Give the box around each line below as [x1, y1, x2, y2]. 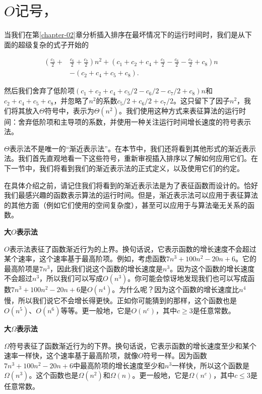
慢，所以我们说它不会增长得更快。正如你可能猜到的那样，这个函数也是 [4, 295, 237, 306]
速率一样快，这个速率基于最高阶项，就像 [4, 350, 138, 361]
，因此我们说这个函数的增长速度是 [50, 263, 163, 273]
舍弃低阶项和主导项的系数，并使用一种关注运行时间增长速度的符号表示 [18, 116, 251, 127]
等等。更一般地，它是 [60, 305, 132, 315]
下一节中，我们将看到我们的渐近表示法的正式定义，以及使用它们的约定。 [4, 163, 244, 174]
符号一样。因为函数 [143, 350, 207, 361]
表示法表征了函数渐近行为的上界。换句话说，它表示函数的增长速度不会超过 [9, 243, 256, 254]
